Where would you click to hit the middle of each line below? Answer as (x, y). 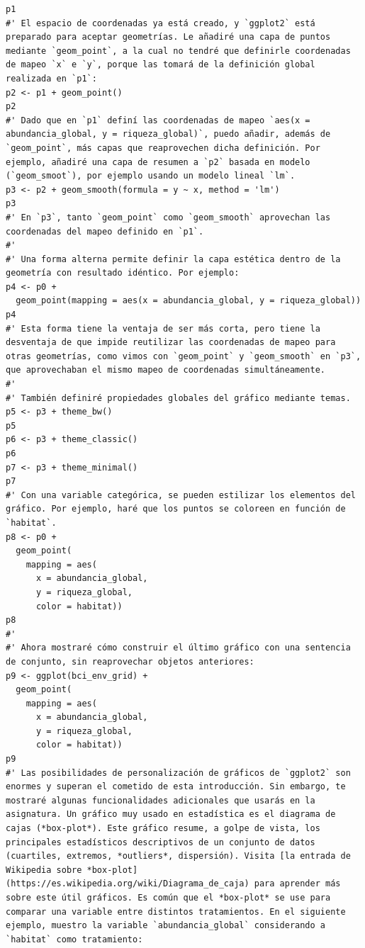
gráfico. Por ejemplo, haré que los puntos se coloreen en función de (176, 509)
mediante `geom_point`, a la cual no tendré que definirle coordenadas (178, 51)
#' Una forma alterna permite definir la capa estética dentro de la (173, 259)
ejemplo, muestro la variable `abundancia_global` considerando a (166, 926)
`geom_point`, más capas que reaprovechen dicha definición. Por (163, 148)
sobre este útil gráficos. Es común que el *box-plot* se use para (168, 898)
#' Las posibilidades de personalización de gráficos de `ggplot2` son (178, 773)
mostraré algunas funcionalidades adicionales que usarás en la (161, 800)
